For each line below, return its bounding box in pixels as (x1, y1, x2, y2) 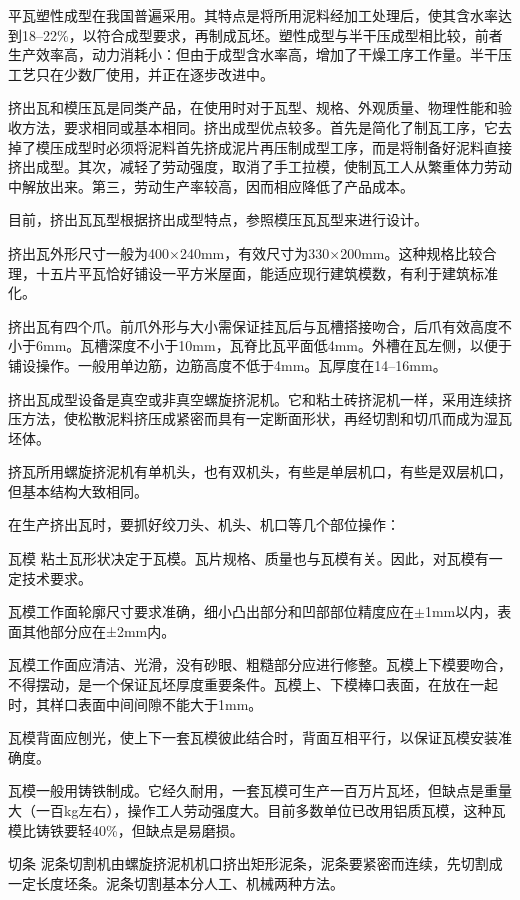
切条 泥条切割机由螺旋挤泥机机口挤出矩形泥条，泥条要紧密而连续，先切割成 (8, 853, 503, 874)
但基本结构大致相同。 (8, 480, 148, 501)
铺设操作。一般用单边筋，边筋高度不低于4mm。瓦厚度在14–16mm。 (8, 354, 447, 375)
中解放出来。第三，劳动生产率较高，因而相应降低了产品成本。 (8, 175, 414, 196)
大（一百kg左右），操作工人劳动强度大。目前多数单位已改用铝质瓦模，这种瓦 (8, 800, 506, 820)
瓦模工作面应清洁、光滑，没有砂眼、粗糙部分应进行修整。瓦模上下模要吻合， (8, 654, 512, 675)
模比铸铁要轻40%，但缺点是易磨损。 (8, 819, 244, 840)
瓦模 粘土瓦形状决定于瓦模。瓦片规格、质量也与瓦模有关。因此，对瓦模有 (8, 548, 489, 569)
